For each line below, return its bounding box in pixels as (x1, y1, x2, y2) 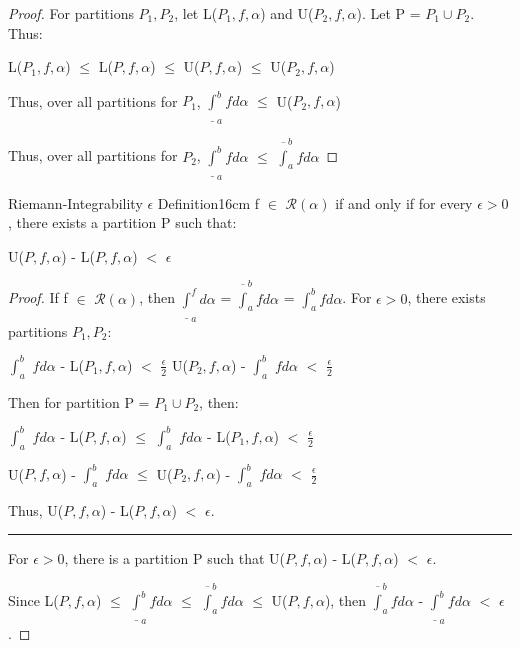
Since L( (8, 590, 59, 611)
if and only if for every (335, 192, 473, 213)
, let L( (174, 3, 218, 23)
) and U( (260, 3, 314, 23)
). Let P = (356, 3, 421, 23)
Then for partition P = (8, 391, 150, 412)
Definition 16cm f (157, 192, 260, 213)
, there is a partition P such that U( (64, 548, 286, 569)
